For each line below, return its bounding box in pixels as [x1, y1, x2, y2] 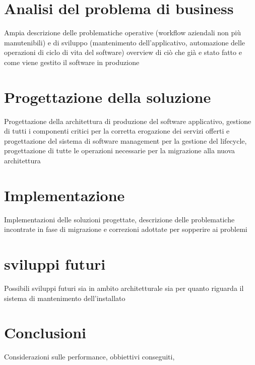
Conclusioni [4, 322, 86, 343]
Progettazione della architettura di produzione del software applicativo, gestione [4, 115, 251, 126]
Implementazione [4, 185, 125, 205]
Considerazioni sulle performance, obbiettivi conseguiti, [4, 351, 175, 362]
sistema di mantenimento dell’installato [4, 292, 125, 303]
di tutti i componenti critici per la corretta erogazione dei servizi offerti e [4, 126, 230, 136]
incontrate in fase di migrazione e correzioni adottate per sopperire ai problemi [4, 224, 247, 234]
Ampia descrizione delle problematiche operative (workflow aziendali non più [4, 27, 241, 38]
